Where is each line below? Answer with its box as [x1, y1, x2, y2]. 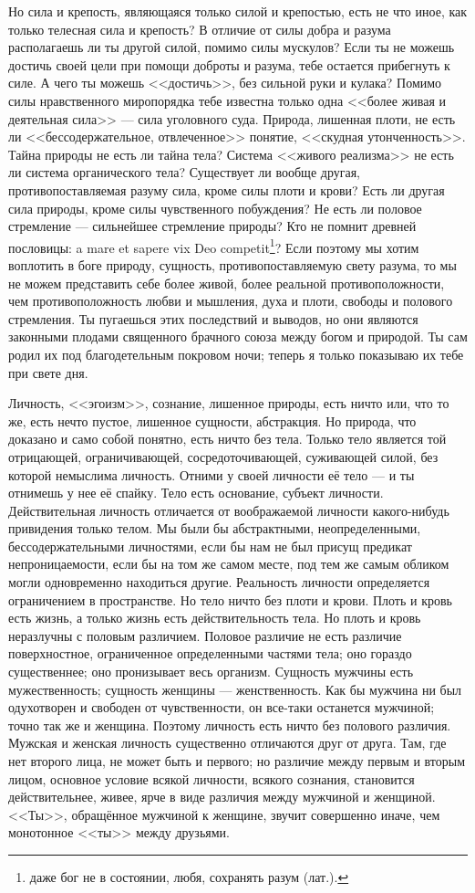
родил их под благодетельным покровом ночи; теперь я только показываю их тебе [8, 344, 464, 363]
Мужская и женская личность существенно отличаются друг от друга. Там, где [8, 733, 447, 752]
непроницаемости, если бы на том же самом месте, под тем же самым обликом [8, 554, 449, 573]
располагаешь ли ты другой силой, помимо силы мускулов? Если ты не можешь [8, 37, 455, 57]
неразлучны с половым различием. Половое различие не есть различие [8, 625, 402, 645]
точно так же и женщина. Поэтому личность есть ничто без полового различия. [8, 715, 451, 734]
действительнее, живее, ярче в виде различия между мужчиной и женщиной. [8, 787, 436, 806]
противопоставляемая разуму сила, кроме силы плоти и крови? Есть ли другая [8, 180, 445, 199]
